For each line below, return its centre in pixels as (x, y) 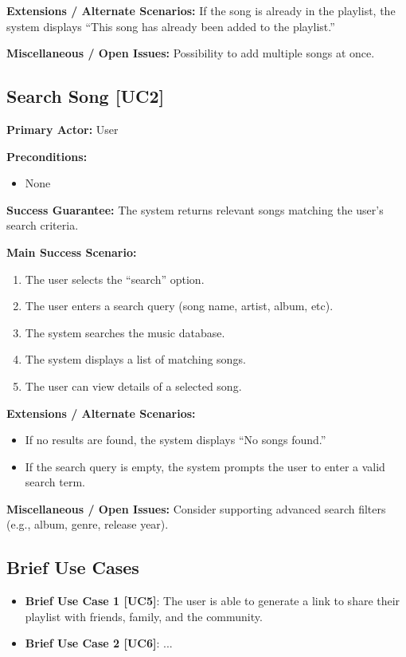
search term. (55, 482)
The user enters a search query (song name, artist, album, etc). (179, 306)
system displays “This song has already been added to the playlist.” (171, 26)
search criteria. (43, 225)
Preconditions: (47, 156)
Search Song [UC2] (86, 96)
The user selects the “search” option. (115, 279)
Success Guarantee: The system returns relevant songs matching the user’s (195, 209)
